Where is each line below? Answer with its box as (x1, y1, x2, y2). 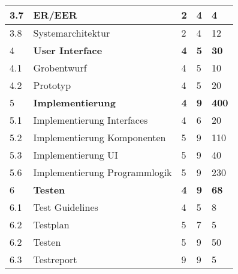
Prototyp (33, 78, 71, 92)
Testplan (33, 218, 70, 231)
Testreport (33, 252, 77, 266)
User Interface (33, 43, 103, 57)
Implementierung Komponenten (33, 130, 166, 144)
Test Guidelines (33, 200, 98, 214)
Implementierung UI (33, 148, 118, 162)
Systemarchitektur (33, 26, 110, 40)
